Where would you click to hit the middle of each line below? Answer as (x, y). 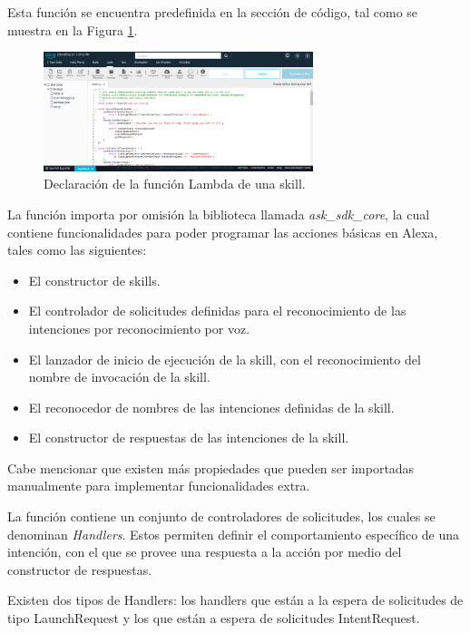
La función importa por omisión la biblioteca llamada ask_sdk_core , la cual (219, 214)
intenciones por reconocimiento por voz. (139, 328)
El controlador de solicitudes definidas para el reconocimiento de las (217, 311)
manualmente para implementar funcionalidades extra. (159, 486)
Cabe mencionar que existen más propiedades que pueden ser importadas (211, 467)
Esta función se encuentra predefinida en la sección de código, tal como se (213, 12)
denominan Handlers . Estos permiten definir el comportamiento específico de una (234, 534)
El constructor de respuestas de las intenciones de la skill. (189, 438)
